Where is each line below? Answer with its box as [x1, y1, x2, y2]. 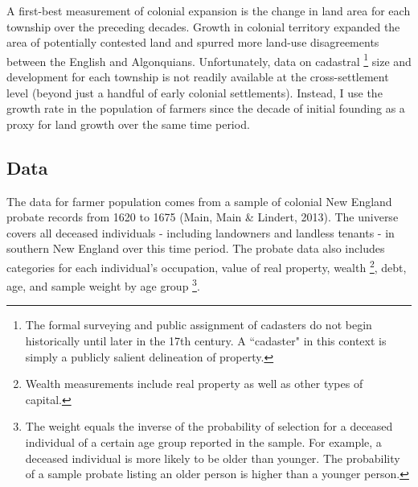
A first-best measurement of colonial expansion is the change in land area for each [6, 2, 411, 19]
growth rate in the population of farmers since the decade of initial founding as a [6, 100, 405, 117]
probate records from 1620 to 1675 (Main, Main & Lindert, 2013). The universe [6, 208, 399, 225]
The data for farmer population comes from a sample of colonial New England [6, 192, 392, 209]
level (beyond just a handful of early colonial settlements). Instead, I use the [6, 84, 383, 101]
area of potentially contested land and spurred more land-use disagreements [6, 34, 379, 51]
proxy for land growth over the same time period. [6, 115, 250, 132]
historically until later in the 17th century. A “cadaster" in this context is [25, 332, 387, 349]
